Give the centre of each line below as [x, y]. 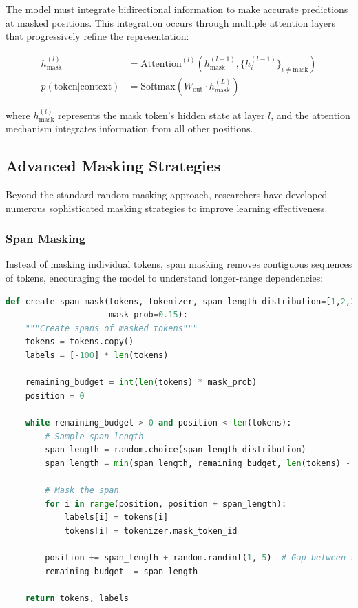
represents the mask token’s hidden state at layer [161, 115]
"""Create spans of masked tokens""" [112, 328]
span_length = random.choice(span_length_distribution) [176, 450]
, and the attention [310, 115]
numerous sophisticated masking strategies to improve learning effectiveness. [167, 208]
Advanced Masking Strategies [113, 166]
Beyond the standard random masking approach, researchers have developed [167, 195]
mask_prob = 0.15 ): [148, 315]
